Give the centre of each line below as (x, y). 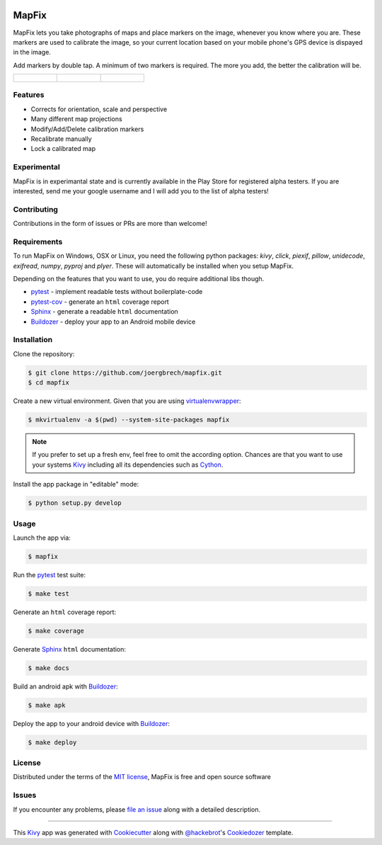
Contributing (35, 209)
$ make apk (47, 705)
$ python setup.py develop (75, 503)
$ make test (49, 594)
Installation (33, 340)
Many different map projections (77, 119)
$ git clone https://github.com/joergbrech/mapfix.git (125, 373)
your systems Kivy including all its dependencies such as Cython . (128, 465)
